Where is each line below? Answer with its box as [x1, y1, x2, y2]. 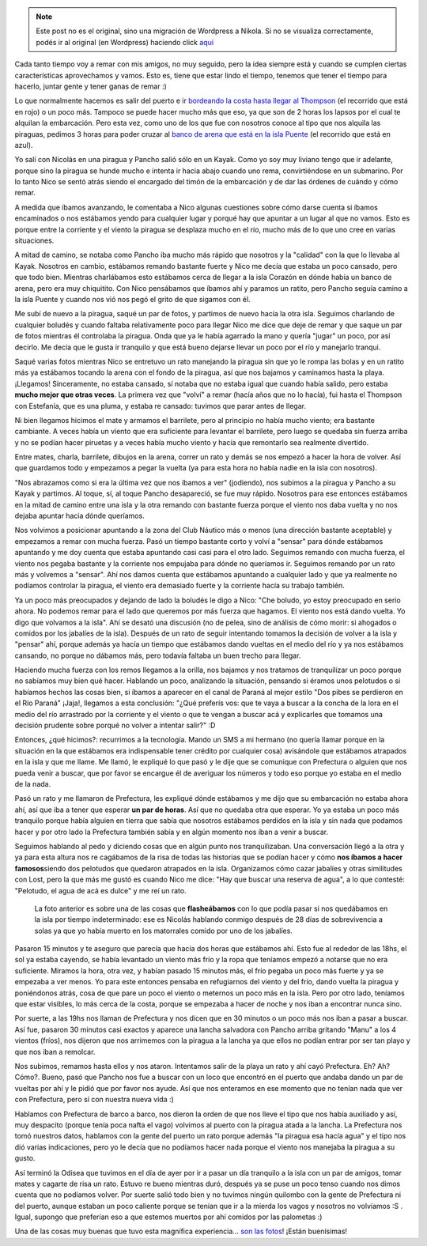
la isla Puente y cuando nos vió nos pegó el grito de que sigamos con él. [14, 294, 251, 304]
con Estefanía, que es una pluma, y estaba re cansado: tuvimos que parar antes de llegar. [14, 401, 306, 410]
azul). [14, 140, 33, 149]
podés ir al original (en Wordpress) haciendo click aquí [36, 37, 213, 47]
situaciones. [14, 236, 55, 245]
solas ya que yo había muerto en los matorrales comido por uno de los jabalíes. [34, 926, 293, 935]
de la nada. [14, 780, 51, 788]
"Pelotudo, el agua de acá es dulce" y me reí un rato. [14, 885, 187, 895]
